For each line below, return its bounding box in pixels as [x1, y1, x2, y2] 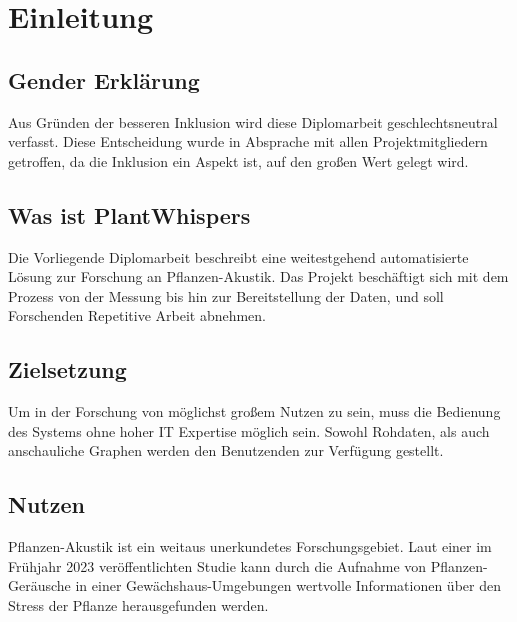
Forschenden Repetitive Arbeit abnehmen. [8, 305, 267, 326]
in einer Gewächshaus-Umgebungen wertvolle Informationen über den [75, 575, 501, 596]
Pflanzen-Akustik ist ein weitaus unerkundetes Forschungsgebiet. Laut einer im [8, 536, 492, 557]
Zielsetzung [8, 354, 127, 385]
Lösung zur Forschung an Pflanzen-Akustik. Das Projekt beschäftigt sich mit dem [8, 266, 509, 287]
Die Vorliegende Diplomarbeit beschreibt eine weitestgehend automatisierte [8, 246, 469, 267]
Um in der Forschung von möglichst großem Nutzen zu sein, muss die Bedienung [8, 401, 501, 422]
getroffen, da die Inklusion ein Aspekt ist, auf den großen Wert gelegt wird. [8, 150, 469, 171]
